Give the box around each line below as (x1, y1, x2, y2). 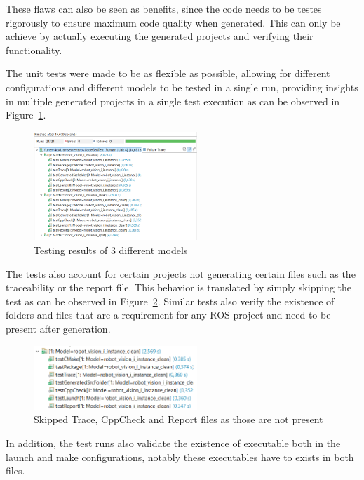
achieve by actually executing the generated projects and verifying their (6, 29, 314, 44)
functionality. (6, 42, 62, 57)
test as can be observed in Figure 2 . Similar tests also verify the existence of (6, 293, 335, 308)
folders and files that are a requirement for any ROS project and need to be (6, 307, 331, 322)
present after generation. (6, 321, 111, 335)
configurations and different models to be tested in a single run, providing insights (6, 79, 358, 94)
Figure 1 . (6, 107, 46, 122)
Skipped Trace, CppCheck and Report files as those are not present (34, 412, 323, 427)
